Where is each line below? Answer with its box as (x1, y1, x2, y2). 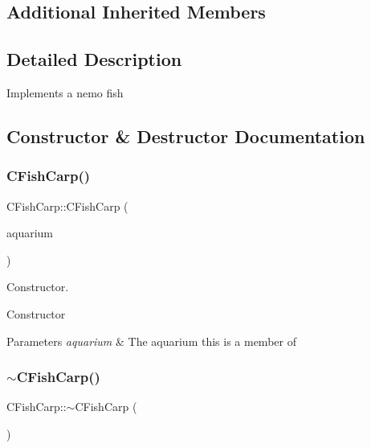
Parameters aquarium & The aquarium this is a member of (6, 332, 296, 349)
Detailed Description (6, 47, 182, 72)
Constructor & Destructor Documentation (6, 123, 365, 148)
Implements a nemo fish (6, 84, 124, 101)
